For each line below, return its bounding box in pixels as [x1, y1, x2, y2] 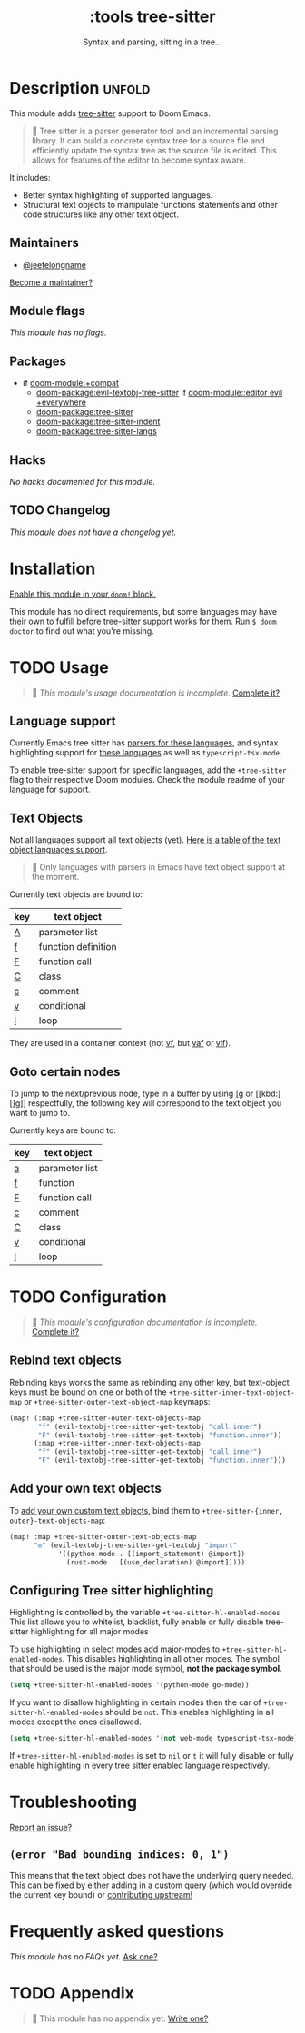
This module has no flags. [9, 327, 107, 338]
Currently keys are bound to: [9, 1125, 116, 1136]
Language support [9, 714, 116, 729]
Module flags [9, 302, 86, 319]
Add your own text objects [9, 1481, 162, 1496]
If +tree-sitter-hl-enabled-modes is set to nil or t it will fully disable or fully [9, 1750, 294, 1761]
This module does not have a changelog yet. [9, 527, 177, 538]
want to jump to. [9, 1108, 71, 1119]
